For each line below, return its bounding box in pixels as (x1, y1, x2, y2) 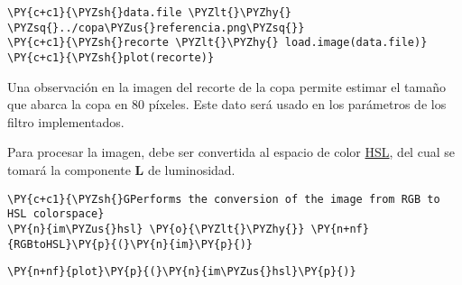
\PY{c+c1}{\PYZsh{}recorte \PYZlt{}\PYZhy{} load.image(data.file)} (7, 36, 428, 50)
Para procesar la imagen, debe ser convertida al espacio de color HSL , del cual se (7, 142, 455, 161)
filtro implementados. (7, 112, 125, 131)
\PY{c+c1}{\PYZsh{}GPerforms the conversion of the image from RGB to (7, 192, 440, 206)
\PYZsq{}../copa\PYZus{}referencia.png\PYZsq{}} (7, 21, 305, 34)
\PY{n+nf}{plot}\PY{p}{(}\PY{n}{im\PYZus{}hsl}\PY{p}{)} (7, 265, 356, 279)
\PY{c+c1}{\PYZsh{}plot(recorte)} (7, 51, 215, 64)
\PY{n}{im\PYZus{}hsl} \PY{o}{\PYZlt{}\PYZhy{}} (7, 222, 305, 235)
